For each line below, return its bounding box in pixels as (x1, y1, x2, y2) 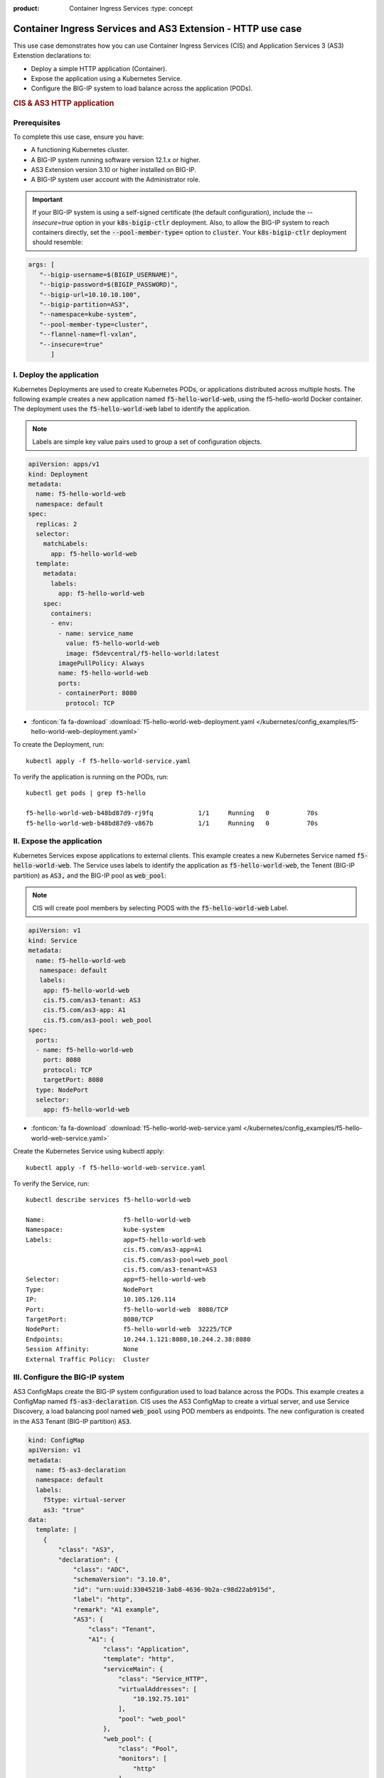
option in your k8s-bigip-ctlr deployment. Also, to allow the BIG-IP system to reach (75, 218, 330, 227)
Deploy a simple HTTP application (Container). (31, 64, 167, 73)
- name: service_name (58, 629, 134, 637)
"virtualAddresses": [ (117, 1685, 197, 1693)
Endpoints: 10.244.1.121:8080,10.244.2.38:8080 (26, 1335, 251, 1343)
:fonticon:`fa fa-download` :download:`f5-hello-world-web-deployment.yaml (31, 717, 255, 725)
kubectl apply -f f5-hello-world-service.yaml (26, 757, 191, 765)
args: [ (28, 260, 55, 269)
